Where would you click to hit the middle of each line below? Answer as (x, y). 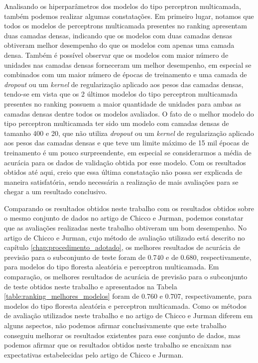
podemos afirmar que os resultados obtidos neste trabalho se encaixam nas (118, 345)
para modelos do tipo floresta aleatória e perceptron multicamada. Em (112, 267)
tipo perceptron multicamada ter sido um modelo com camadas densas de (117, 123)
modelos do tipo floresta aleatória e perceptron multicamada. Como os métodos (125, 305)
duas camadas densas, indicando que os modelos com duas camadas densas (118, 35)
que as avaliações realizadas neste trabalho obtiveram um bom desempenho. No (125, 228)
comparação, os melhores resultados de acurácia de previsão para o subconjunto (126, 277)
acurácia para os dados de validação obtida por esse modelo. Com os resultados (125, 162)
